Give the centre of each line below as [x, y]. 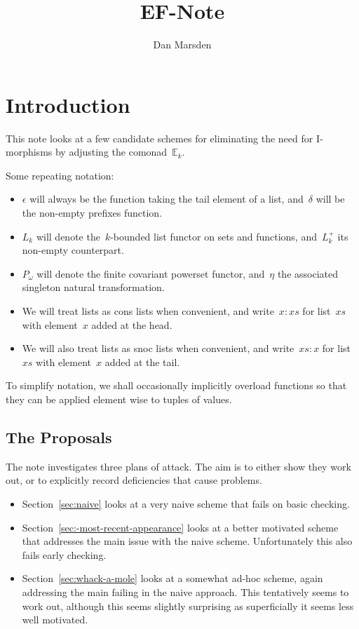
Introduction [68, 104]
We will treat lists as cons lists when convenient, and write [148, 311]
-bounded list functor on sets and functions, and [214, 236]
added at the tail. [142, 361]
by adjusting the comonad [111, 152]
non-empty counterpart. [73, 250]
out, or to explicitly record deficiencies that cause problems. [134, 480]
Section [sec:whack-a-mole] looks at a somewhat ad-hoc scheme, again [172, 578]
